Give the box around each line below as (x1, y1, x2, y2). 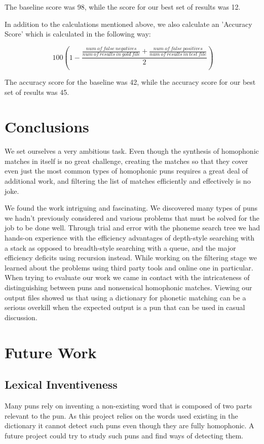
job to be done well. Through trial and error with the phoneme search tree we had (5, 222, 260, 233)
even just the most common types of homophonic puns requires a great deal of (5, 165, 248, 176)
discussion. (5, 312, 37, 322)
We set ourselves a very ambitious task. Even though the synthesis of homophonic (5, 146, 259, 156)
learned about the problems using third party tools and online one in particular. (5, 262, 253, 272)
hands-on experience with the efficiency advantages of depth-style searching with (5, 232, 255, 243)
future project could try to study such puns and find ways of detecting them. (5, 430, 244, 440)
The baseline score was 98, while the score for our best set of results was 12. (5, 2, 241, 12)
